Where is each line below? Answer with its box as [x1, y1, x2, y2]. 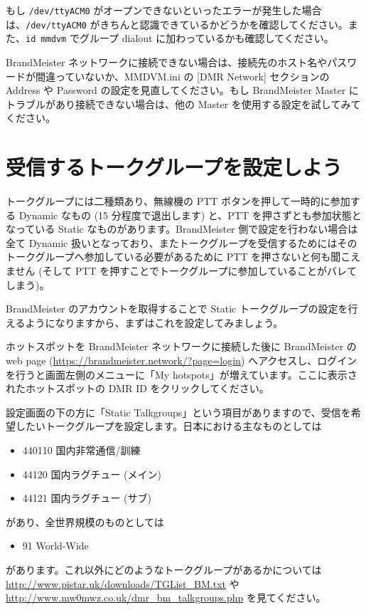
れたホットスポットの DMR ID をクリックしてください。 [6, 381, 269, 396]
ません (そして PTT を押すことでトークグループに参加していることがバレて [6, 263, 357, 278]
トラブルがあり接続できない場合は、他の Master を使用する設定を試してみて [6, 96, 361, 111]
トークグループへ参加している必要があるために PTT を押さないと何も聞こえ [6, 249, 361, 264]
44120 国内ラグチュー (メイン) [22, 466, 162, 481]
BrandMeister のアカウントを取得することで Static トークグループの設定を [6, 301, 348, 316]
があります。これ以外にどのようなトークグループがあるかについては [6, 562, 322, 577]
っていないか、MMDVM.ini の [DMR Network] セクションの [55, 68, 330, 83]
